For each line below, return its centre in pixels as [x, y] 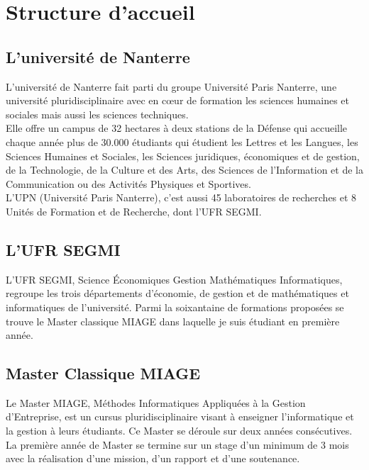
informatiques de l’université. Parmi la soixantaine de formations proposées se [175, 307]
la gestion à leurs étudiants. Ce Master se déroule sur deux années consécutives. [179, 431]
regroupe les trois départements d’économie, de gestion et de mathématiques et [177, 293]
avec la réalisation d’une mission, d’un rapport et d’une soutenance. [153, 458]
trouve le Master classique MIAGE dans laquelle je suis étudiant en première [173, 321]
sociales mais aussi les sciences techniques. [97, 114]
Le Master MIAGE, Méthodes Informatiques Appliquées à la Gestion [156, 402]
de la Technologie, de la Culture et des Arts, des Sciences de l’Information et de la [184, 170]
